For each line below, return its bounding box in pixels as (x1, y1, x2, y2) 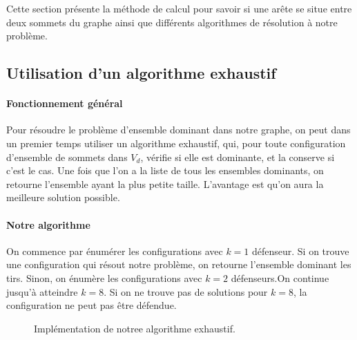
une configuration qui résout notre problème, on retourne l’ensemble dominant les (6, 257, 351, 272)
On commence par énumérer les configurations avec (6, 243, 223, 258)
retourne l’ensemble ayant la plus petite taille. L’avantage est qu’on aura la (6, 176, 324, 191)
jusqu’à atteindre (6, 284, 78, 299)
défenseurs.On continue (231, 270, 329, 285)
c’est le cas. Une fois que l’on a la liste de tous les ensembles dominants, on (6, 163, 324, 178)
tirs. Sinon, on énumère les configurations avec (6, 270, 202, 285)
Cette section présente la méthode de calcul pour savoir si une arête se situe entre (6, 1, 352, 15)
